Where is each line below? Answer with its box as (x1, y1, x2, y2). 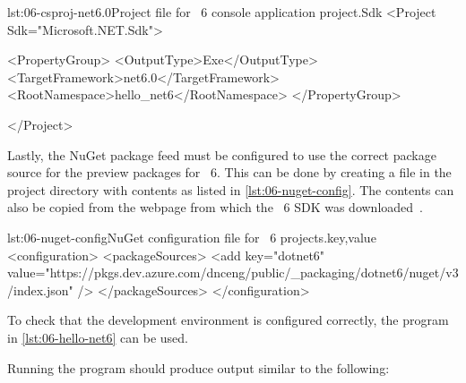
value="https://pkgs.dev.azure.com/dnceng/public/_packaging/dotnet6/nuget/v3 (7, 263, 459, 282)
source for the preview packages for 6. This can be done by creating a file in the (7, 163, 452, 182)
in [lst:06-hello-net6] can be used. (7, 328, 189, 346)
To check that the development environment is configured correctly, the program (7, 311, 449, 329)
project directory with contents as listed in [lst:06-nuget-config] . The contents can (7, 180, 454, 199)
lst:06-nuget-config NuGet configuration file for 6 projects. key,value (7, 227, 376, 246)
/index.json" (7, 280, 73, 299)
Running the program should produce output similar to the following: (7, 358, 390, 377)
